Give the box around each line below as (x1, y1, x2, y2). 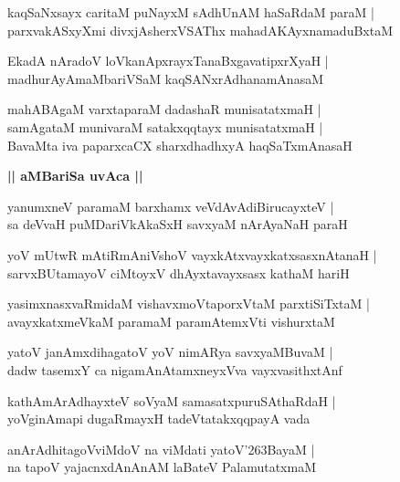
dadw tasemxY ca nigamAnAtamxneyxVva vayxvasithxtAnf (7, 360, 342, 379)
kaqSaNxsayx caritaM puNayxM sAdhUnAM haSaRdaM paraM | (7, 3, 374, 21)
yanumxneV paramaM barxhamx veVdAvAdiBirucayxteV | (7, 196, 334, 215)
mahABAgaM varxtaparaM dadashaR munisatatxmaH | (7, 100, 321, 119)
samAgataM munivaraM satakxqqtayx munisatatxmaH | (7, 117, 323, 136)
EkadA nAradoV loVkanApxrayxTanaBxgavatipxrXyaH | (7, 51, 329, 70)
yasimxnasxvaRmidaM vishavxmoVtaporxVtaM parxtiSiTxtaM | (7, 294, 370, 313)
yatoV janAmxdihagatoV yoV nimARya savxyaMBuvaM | (7, 342, 333, 361)
